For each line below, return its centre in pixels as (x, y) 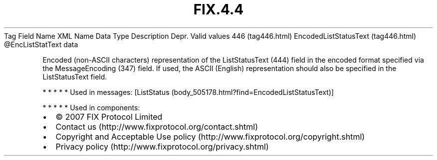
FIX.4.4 (218, 9)
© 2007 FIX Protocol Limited (109, 117)
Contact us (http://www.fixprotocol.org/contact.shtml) (157, 126)
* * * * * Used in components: (91, 107)
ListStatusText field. (75, 77)
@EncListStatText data (41, 44)
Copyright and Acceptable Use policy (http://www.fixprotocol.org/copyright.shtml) (210, 136)
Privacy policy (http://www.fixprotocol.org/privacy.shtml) (162, 146)
